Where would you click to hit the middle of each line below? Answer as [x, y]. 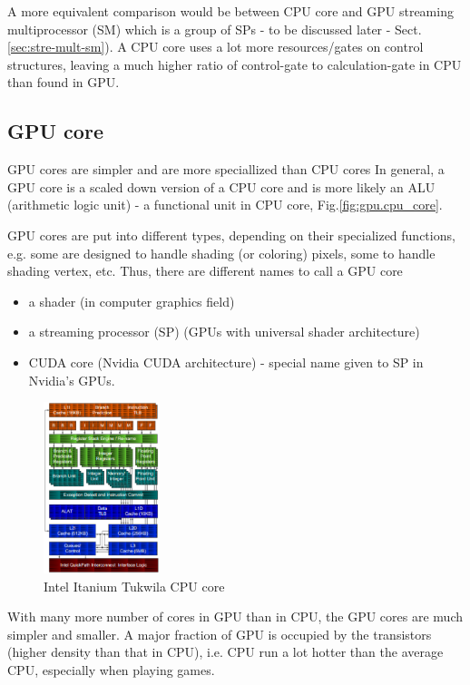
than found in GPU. [64, 82]
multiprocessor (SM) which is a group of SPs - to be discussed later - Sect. [215, 29]
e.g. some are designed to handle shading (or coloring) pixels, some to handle [221, 253]
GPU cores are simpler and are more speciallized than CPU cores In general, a [226, 169]
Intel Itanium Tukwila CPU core [134, 586]
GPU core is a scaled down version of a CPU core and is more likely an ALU [221, 186]
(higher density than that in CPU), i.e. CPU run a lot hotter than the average [225, 652]
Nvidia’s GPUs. [72, 380]
